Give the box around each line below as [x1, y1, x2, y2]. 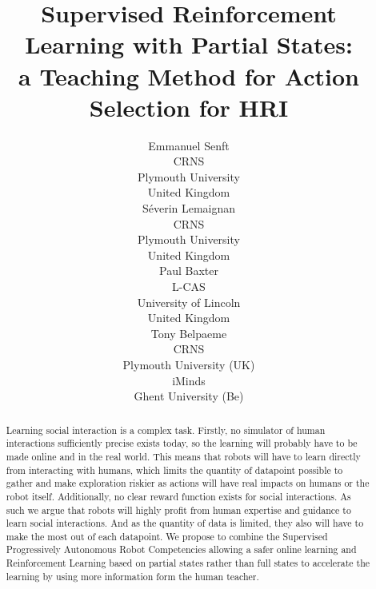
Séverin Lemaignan [142, 200, 236, 217]
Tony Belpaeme [150, 324, 227, 341]
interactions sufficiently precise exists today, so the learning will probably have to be [6, 436, 358, 450]
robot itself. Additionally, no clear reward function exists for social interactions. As [6, 489, 351, 503]
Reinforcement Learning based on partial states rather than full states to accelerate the [6, 556, 370, 570]
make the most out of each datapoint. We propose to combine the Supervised [6, 529, 328, 543]
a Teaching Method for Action [18, 59, 359, 92]
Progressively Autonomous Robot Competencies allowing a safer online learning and [6, 543, 357, 556]
